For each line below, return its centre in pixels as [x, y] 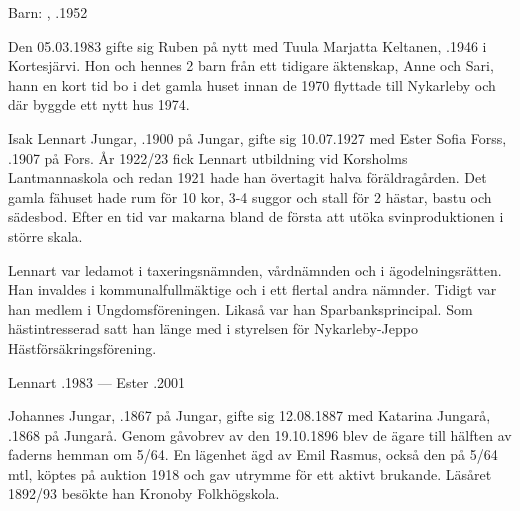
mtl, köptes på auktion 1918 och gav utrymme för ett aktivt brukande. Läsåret [250, 473]
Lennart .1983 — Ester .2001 [97, 381]
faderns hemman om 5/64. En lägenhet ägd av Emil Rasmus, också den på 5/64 [253, 454]
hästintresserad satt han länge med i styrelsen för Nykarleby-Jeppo [213, 328]
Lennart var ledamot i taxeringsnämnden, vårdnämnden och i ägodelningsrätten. [255, 269]
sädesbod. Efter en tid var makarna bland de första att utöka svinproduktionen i [256, 216]
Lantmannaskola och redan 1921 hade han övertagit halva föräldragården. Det [247, 177]
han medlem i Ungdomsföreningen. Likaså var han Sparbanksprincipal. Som [240, 308]
